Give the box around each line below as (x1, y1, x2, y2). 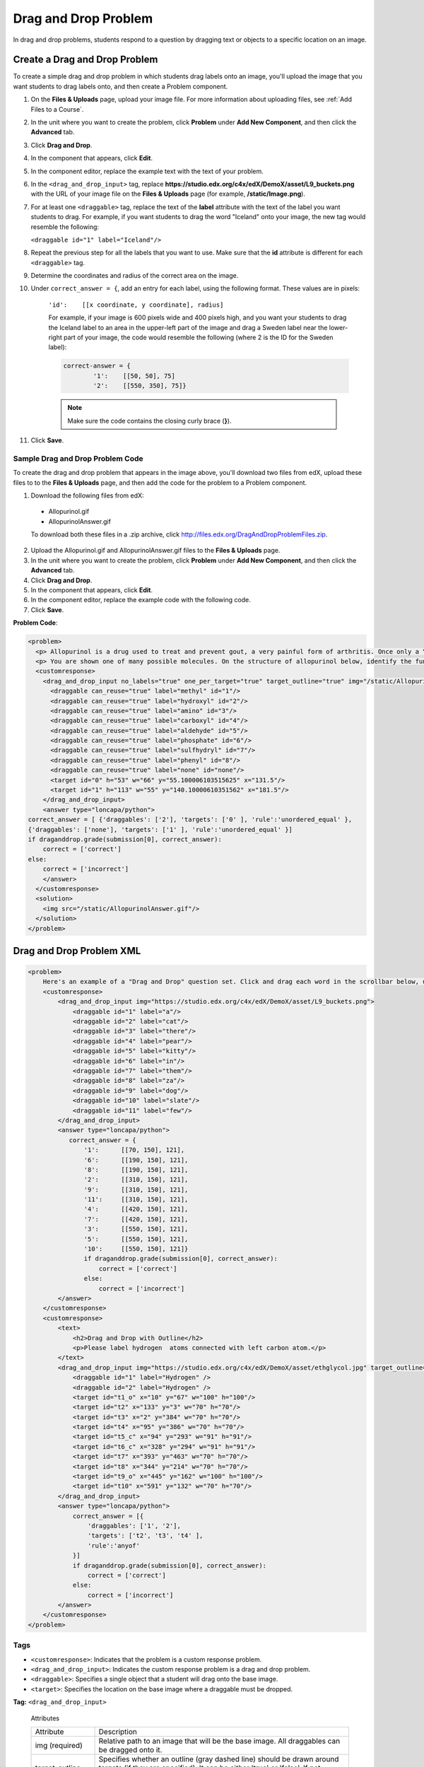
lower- (329, 323, 348, 331)
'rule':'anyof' (87, 1542, 141, 1549)
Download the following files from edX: (30, 491, 144, 500)
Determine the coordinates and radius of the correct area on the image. (30, 271, 239, 280)
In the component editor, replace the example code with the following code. (30, 596, 251, 604)
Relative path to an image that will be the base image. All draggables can (98, 1736, 341, 1746)
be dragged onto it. (98, 1744, 163, 1754)
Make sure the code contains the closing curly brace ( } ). (67, 416, 232, 425)
